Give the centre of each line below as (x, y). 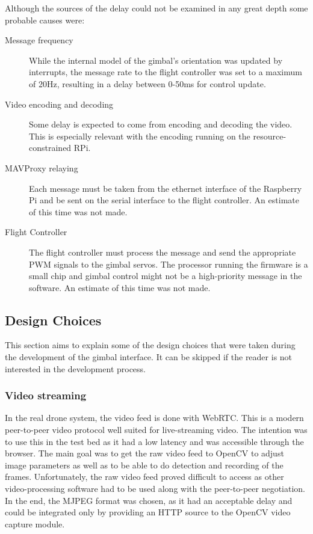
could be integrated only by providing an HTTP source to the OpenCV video (148, 512)
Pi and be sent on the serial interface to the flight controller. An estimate (164, 200)
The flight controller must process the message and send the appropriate (163, 252)
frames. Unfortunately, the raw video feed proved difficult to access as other (144, 477)
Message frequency (39, 40)
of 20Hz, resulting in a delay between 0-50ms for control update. (147, 83)
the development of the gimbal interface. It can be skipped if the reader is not (149, 357)
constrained (50, 148)
